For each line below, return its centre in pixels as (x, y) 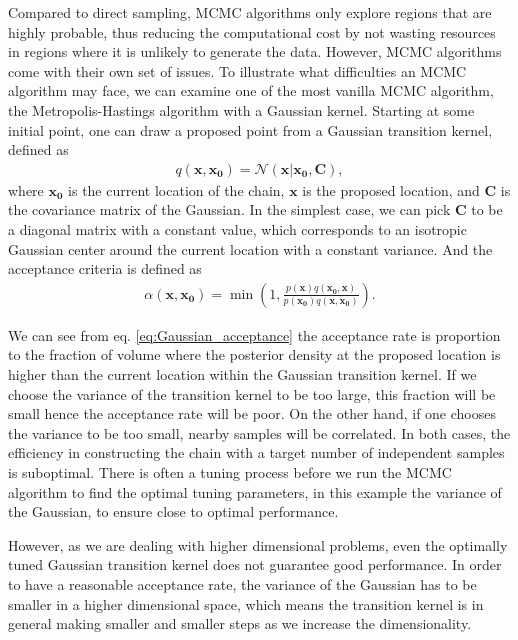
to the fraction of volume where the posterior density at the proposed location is (254, 354)
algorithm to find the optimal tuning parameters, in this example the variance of (255, 491)
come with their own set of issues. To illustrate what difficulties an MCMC (237, 70)
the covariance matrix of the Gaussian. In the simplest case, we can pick (229, 209)
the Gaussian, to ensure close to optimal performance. (173, 511)
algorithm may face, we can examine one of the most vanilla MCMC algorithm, (251, 90)
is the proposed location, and (391, 189)
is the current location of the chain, (176, 189)
